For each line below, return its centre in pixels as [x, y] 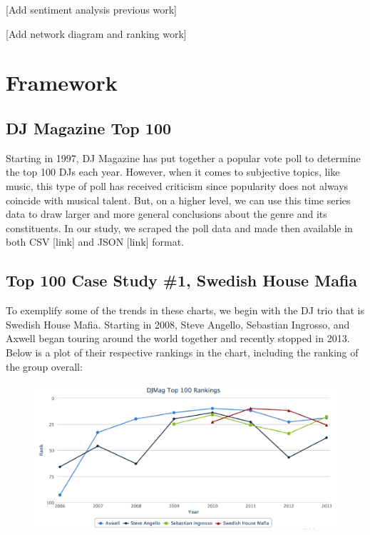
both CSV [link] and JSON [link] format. [95, 242]
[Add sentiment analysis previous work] [91, 9]
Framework [62, 82]
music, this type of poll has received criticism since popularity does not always [177, 185]
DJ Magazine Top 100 [89, 127]
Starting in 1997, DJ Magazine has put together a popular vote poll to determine [183, 157]
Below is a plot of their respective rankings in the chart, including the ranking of [182, 352]
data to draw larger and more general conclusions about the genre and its [166, 214]
